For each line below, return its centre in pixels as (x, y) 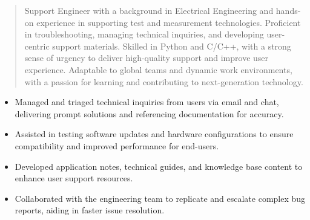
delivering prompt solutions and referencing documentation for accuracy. (149, 113)
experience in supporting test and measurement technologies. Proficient (169, 22)
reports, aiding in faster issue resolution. (90, 210)
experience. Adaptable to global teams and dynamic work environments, (158, 69)
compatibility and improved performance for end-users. (117, 145)
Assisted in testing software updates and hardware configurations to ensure (154, 134)
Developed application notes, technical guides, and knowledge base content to (159, 166)
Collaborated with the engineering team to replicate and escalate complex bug (160, 198)
